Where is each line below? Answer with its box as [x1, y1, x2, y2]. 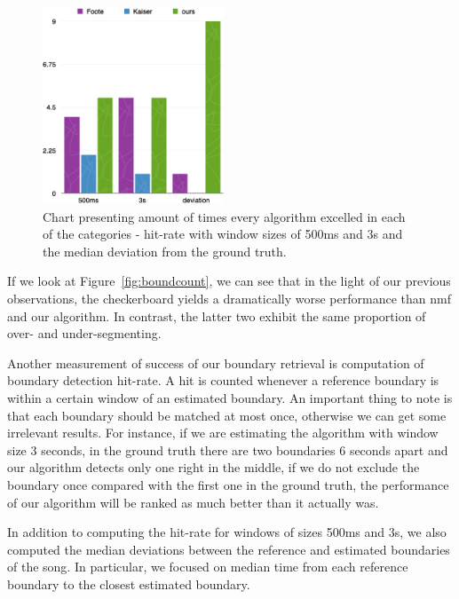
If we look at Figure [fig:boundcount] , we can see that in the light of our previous [7, 272, 451, 290]
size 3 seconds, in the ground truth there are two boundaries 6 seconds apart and [7, 440, 448, 459]
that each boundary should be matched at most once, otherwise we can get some [7, 406, 447, 424]
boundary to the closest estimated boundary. [7, 574, 250, 593]
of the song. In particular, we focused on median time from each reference [7, 557, 408, 576]
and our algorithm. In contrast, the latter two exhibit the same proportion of [7, 306, 426, 325]
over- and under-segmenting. [7, 324, 162, 343]
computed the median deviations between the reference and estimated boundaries [7, 540, 450, 558]
